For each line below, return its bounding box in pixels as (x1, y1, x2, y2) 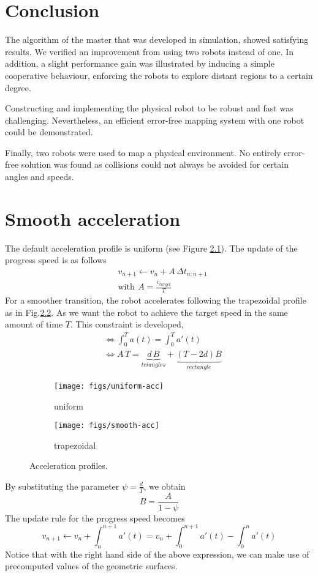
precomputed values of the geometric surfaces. (5, 559, 178, 572)
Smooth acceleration (5, 206, 181, 231)
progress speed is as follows (5, 253, 107, 266)
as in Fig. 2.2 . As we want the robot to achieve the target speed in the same (5, 305, 288, 318)
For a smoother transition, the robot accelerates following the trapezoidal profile (5, 294, 306, 307)
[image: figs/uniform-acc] (54, 381, 164, 391)
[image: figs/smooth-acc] (54, 421, 159, 430)
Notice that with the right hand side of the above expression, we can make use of (5, 547, 309, 560)
